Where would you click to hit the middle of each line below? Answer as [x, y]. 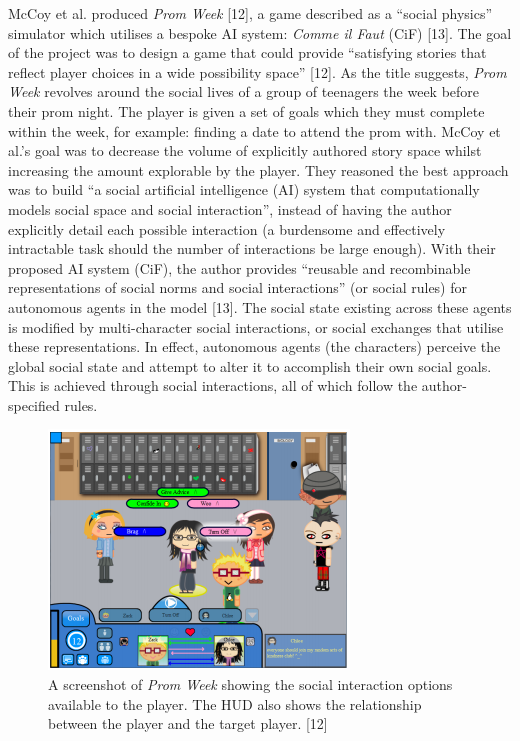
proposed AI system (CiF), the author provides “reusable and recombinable [239, 267]
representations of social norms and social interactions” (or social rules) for [237, 287]
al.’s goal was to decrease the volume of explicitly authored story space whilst [245, 150]
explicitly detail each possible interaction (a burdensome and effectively [227, 228]
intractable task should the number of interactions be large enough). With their [252, 248]
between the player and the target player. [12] [188, 723]
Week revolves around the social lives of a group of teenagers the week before [244, 91]
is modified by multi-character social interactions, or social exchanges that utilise [256, 326]
